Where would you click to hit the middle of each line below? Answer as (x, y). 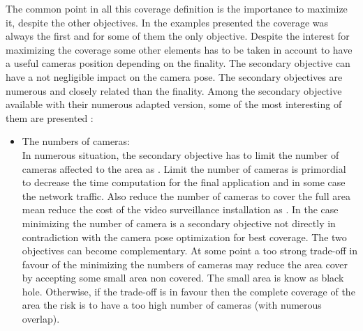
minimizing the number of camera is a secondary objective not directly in (179, 223)
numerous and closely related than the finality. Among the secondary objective (174, 90)
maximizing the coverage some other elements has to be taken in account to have (179, 49)
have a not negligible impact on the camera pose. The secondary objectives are (174, 76)
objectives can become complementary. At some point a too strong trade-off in (190, 251)
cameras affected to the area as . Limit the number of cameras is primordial (184, 168)
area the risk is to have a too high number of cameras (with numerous (172, 305)
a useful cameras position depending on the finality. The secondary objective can (178, 63)
